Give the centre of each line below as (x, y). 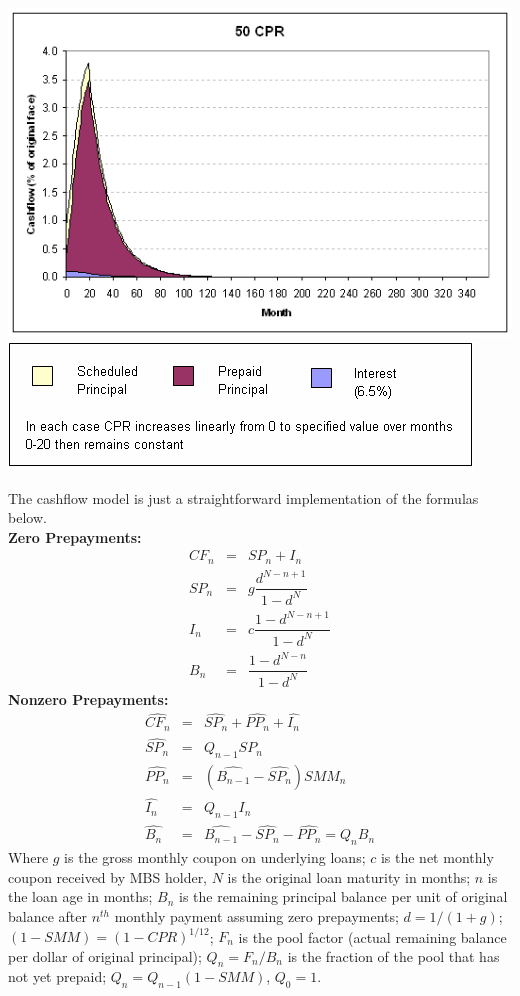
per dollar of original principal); (105, 955)
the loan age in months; (80, 896)
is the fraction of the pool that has (393, 955)
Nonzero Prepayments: (88, 698)
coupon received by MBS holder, (108, 876)
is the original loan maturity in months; (349, 876)
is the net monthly (437, 857)
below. (27, 517)
